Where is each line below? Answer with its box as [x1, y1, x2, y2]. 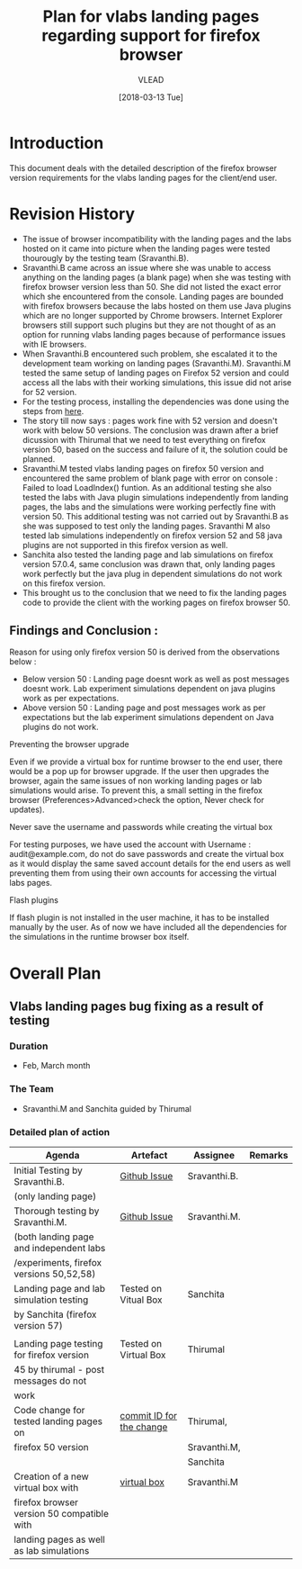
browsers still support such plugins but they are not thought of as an [22, 320, 276, 330]
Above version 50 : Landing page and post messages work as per [22, 702, 266, 713]
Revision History [9, 203, 136, 224]
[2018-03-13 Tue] [118, 92, 184, 103]
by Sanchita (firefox [13, 1308, 97, 1321]
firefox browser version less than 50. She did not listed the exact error [22, 281, 281, 292]
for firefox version [13, 1348, 90, 1361]
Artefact [130, 1149, 168, 1161]
